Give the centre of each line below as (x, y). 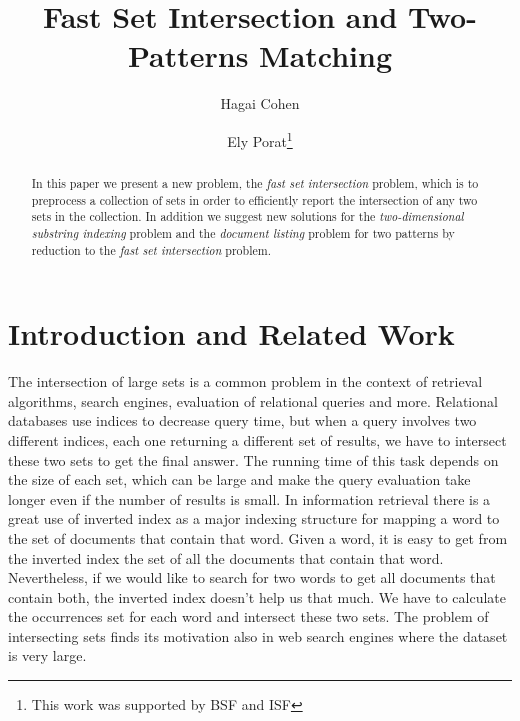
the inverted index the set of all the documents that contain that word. (226, 557)
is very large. (47, 655)
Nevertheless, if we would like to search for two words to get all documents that (252, 577)
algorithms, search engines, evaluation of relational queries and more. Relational (253, 400)
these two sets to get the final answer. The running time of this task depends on (253, 459)
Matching (326, 55)
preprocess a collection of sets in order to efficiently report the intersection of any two (254, 199)
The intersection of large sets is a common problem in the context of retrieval (245, 381)
